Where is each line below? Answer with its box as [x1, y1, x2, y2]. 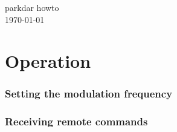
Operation [5, 48, 91, 73]
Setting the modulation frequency [5, 86, 173, 101]
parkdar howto [5, 1, 59, 13]
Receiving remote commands [5, 114, 148, 129]
